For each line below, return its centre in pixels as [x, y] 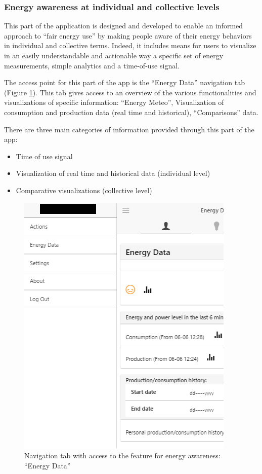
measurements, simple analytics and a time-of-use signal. [92, 65]
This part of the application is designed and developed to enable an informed [124, 26]
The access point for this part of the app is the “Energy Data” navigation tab [125, 82]
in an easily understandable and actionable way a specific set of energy [114, 55]
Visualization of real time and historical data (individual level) [113, 173]
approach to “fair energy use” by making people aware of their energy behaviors [128, 35]
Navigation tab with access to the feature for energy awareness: [122, 455]
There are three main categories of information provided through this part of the [129, 129]
